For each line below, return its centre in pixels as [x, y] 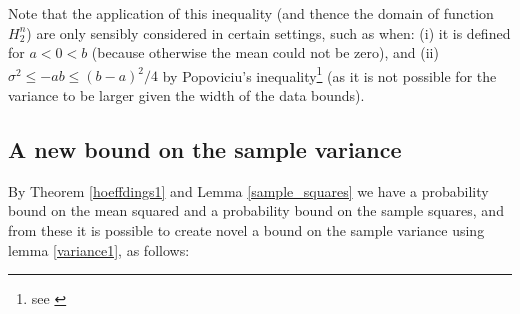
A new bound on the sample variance [205, 149]
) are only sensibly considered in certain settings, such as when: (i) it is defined [268, 32]
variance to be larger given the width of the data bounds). [186, 95]
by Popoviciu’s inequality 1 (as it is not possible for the [329, 74]
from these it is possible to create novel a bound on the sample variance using [246, 230]
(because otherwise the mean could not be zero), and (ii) [265, 52]
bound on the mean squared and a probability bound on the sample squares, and [256, 210]
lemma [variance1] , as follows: [99, 249]
